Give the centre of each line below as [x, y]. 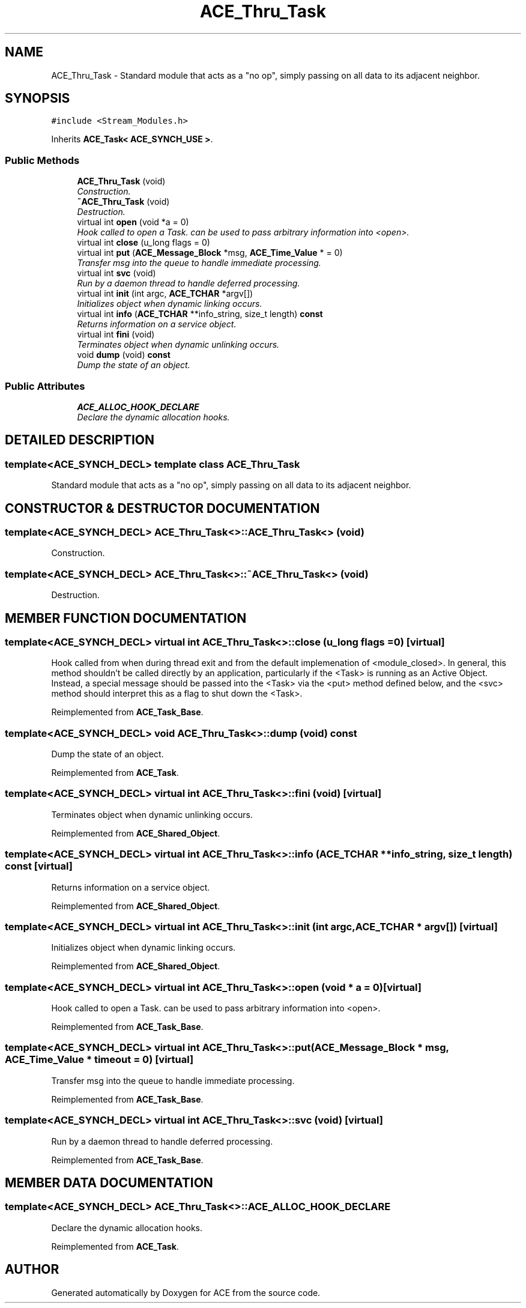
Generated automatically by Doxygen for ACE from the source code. [186, 1292]
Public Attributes [45, 386]
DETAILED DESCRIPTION [80, 440]
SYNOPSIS [38, 98]
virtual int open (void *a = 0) [133, 222]
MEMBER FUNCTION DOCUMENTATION [126, 618]
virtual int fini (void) [116, 335]
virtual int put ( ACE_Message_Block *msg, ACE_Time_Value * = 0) [210, 253]
